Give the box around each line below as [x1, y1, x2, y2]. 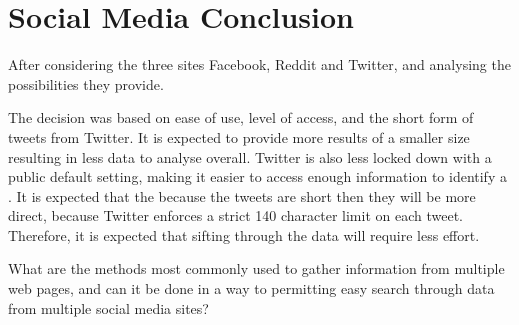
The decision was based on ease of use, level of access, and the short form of [8, 107, 474, 128]
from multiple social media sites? [8, 297, 209, 318]
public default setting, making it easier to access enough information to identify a [8, 166, 507, 187]
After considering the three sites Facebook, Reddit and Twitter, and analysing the [8, 54, 511, 75]
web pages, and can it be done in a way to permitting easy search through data [8, 278, 495, 299]
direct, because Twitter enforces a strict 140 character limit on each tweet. [8, 205, 463, 226]
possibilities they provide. [8, 73, 164, 94]
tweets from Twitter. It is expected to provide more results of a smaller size [8, 126, 470, 147]
